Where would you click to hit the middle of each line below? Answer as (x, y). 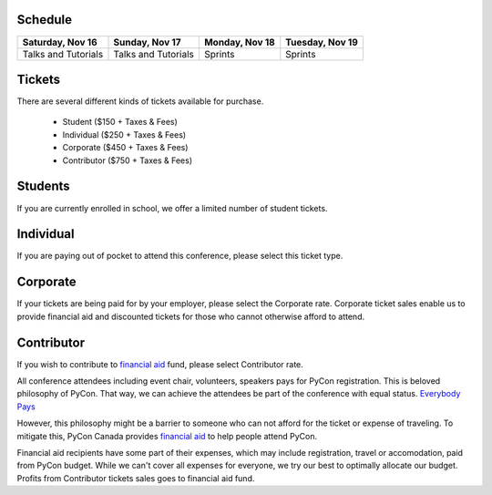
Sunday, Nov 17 (147, 42)
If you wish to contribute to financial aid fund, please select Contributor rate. (160, 364)
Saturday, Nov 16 (60, 42)
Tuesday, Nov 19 (322, 42)
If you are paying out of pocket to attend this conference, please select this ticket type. (180, 256)
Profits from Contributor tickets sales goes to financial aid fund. (136, 478)
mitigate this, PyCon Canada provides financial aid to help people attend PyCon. (167, 436)
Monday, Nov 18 (239, 42)
